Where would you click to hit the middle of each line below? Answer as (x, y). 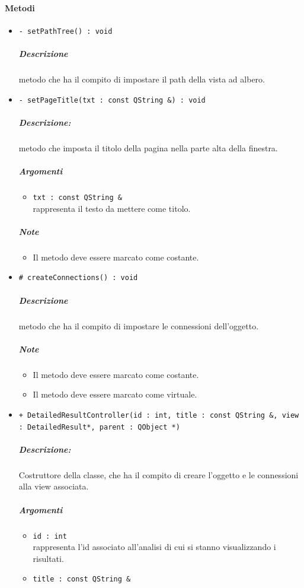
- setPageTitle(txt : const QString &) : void (112, 100)
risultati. (48, 558)
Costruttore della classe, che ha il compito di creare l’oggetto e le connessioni (159, 474)
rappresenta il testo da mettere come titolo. (112, 208)
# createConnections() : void (78, 278)
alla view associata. (54, 486)
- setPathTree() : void (65, 31)
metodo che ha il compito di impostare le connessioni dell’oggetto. (139, 325)
